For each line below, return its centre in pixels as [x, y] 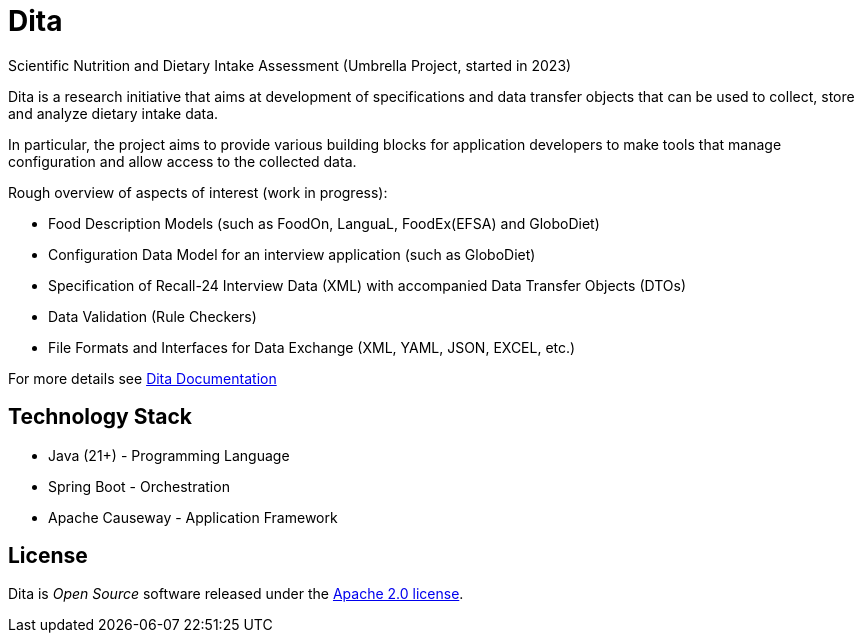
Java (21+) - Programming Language [169, 455]
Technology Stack [100, 417]
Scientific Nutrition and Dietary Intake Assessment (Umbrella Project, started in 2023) [290, 65]
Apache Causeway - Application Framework [193, 517]
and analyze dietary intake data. [113, 113]
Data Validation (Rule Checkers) [152, 316]
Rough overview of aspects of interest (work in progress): [198, 192]
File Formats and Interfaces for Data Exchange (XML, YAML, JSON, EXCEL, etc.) [312, 347]
